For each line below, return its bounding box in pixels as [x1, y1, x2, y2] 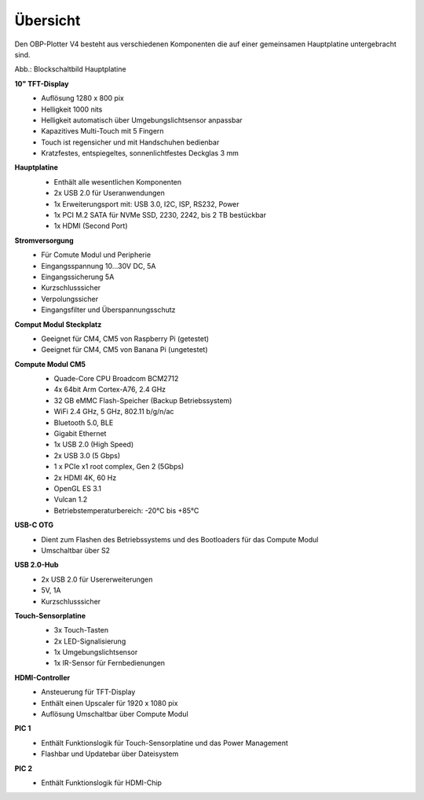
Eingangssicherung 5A [41, 272, 115, 281]
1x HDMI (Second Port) [53, 221, 128, 231]
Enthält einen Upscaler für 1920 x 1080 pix [41, 698, 178, 707]
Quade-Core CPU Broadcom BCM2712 [53, 374, 179, 383]
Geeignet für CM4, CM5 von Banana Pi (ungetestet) [41, 345, 208, 354]
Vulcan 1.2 [53, 495, 88, 505]
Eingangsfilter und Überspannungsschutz [41, 305, 176, 314]
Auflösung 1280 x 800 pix [41, 94, 125, 103]
